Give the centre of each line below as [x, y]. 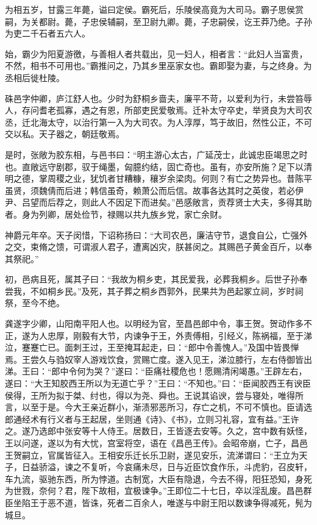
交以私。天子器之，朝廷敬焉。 [65, 134]
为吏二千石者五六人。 [48, 33]
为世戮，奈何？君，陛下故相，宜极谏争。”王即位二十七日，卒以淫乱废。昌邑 [154, 491]
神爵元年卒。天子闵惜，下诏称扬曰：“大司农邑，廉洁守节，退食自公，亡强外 [156, 234]
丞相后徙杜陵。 [35, 77]
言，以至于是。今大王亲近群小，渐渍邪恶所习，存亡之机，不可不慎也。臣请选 [158, 407]
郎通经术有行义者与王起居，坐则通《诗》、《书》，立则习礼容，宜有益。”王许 [152, 419]
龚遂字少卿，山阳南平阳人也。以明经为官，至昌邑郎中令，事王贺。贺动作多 [154, 323]
